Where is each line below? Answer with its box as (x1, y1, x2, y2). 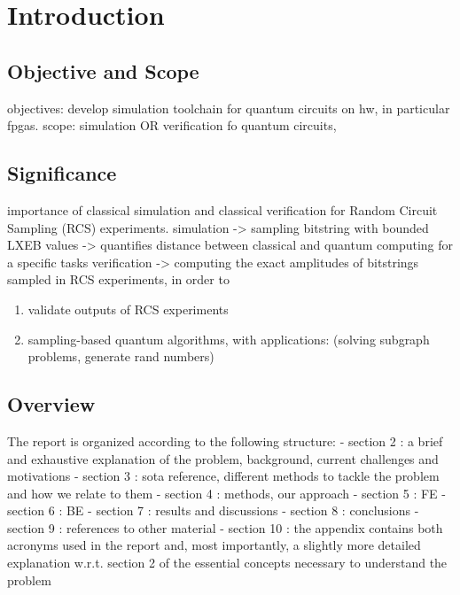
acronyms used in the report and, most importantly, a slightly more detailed (7, 536, 421, 554)
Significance (7, 159, 117, 187)
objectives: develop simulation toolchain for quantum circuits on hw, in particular (7, 98, 450, 117)
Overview (7, 390, 96, 418)
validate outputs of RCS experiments (27, 299, 229, 318)
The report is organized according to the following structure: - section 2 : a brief (7, 431, 443, 450)
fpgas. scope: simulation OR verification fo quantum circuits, (7, 116, 337, 135)
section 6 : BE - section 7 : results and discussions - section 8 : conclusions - (7, 501, 419, 520)
